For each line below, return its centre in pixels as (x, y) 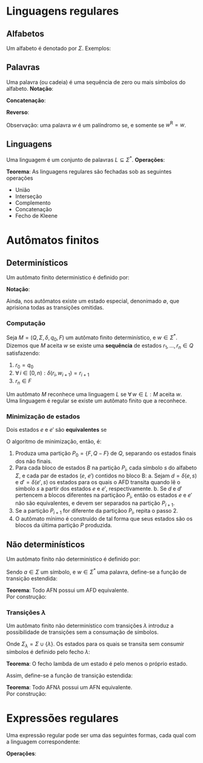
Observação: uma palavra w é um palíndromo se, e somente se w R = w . (96, 124)
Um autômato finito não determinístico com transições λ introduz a (90, 625)
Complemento (33, 203)
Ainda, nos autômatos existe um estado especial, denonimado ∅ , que (93, 301)
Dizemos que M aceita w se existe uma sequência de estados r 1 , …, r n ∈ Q (100, 346)
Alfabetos (25, 34)
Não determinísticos (46, 544)
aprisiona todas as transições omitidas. (55, 307)
